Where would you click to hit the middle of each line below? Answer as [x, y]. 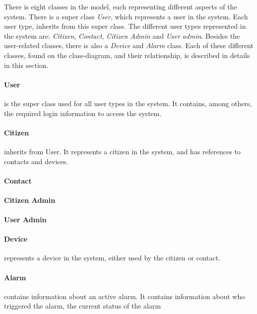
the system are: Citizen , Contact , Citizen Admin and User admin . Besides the [122, 35]
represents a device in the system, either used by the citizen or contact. [112, 258]
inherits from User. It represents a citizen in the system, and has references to [122, 151]
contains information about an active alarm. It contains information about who [125, 296]
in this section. [26, 65]
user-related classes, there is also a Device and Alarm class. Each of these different [129, 45]
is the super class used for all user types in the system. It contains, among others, [128, 103]
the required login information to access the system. [83, 113]
